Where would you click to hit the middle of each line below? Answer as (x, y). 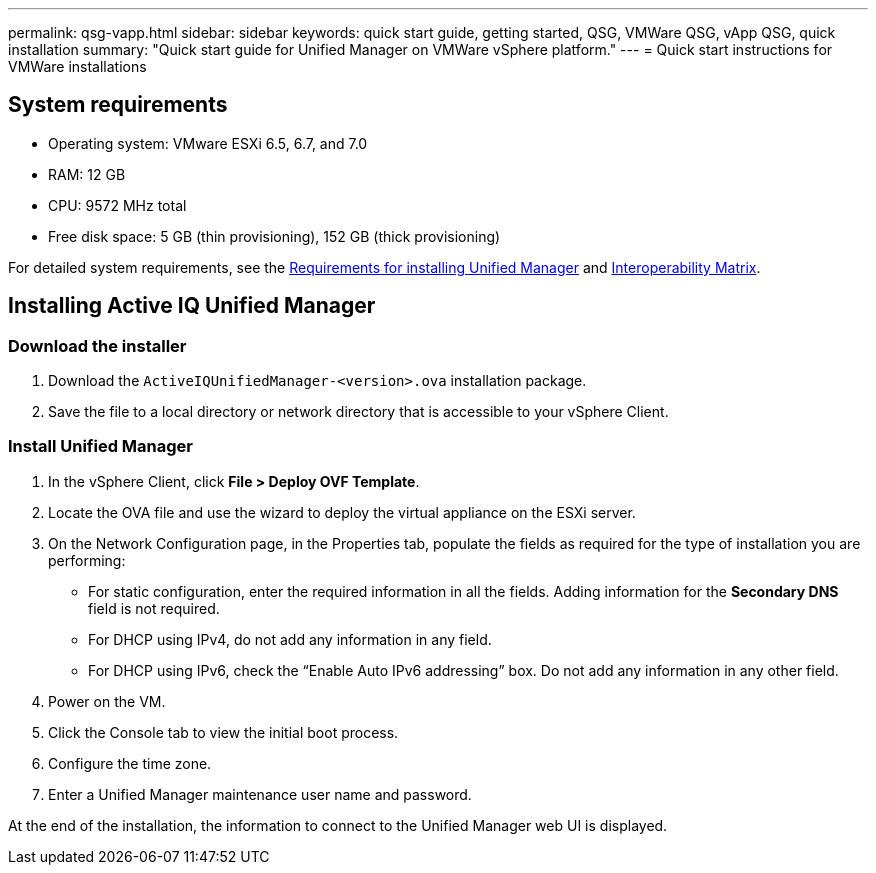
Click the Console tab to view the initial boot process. (223, 732)
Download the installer (97, 345)
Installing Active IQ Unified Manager (192, 306)
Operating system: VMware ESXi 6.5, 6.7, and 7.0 (208, 143)
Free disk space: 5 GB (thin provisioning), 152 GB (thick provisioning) (274, 236)
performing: (87, 560)
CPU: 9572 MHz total (117, 205)
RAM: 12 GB (87, 174)
